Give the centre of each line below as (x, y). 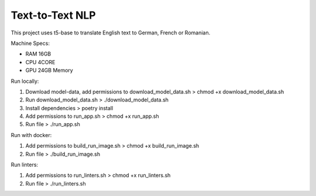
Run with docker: (31, 135)
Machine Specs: (30, 43)
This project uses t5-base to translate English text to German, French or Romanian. (111, 33)
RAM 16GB (38, 54)
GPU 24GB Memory (49, 71)
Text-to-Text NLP (53, 15)
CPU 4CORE (40, 62)
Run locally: (25, 81)
